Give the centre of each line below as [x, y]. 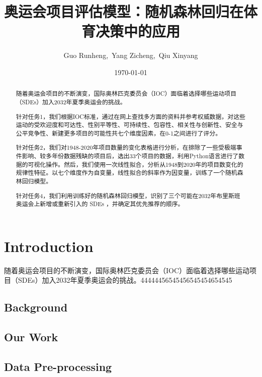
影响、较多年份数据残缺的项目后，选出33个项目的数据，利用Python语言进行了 [130, 156]
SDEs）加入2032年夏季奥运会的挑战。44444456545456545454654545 [125, 280]
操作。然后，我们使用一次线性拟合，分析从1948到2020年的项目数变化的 [145, 164]
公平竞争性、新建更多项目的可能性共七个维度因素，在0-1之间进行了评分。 [119, 133]
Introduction [49, 246]
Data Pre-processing [58, 366]
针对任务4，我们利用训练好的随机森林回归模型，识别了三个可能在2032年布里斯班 [128, 195]
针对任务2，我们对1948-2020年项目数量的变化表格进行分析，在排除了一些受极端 [126, 147]
